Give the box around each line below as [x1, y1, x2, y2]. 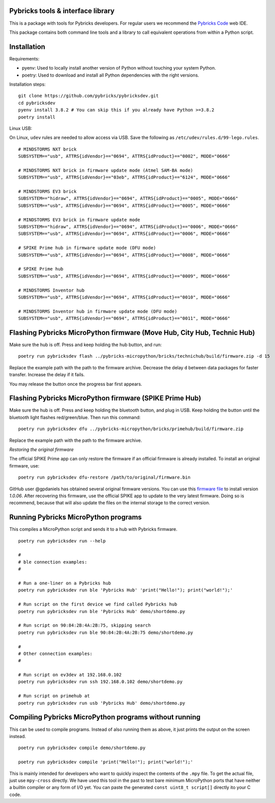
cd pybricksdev [18, 100, 56, 106]
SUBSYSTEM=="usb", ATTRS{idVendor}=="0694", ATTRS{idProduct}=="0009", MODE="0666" [18, 273, 231, 279]
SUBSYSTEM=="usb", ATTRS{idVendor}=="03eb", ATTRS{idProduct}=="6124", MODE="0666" [18, 174, 231, 180]
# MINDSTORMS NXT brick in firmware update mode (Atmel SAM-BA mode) [18, 167, 194, 173]
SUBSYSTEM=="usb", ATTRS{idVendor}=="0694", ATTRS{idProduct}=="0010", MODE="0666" [18, 294, 231, 300]
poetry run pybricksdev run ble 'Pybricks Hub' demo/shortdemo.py [18, 609, 186, 614]
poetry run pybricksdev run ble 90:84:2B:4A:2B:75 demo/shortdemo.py [18, 630, 194, 635]
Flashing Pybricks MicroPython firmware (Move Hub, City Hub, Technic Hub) [9, 328, 255, 337]
